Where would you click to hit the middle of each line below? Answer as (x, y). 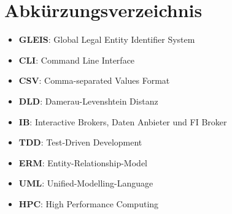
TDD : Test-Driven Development (80, 142)
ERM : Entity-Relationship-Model (83, 162)
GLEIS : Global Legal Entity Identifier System (107, 39)
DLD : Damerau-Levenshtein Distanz (88, 101)
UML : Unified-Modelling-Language (86, 183)
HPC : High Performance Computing (89, 203)
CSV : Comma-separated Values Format (94, 80)
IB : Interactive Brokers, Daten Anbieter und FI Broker (123, 121)
